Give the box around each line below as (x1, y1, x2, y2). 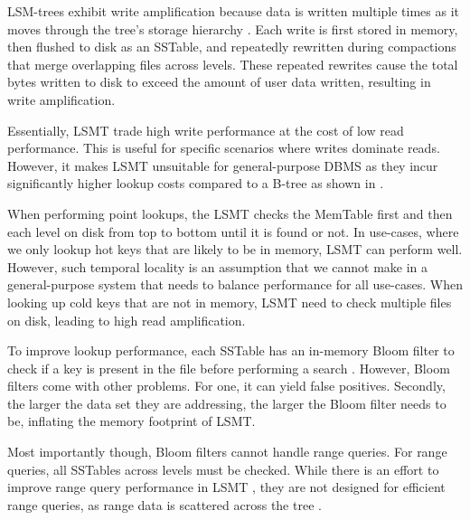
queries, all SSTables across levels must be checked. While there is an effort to (7, 459, 439, 478)
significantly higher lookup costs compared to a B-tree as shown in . (7, 174, 384, 193)
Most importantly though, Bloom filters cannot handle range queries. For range (7, 442, 447, 461)
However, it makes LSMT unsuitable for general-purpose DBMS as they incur (7, 156, 438, 175)
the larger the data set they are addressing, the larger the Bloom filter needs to (7, 393, 446, 412)
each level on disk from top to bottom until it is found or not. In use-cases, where (7, 222, 459, 241)
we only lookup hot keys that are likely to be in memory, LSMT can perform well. (7, 240, 463, 259)
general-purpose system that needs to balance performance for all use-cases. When (7, 275, 463, 294)
